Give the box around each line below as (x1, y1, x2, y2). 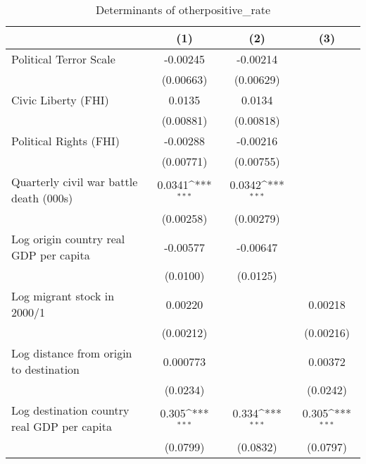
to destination (11, 361, 80, 377)
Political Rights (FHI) (11, 133, 120, 149)
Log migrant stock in (11, 288, 115, 304)
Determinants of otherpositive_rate (95, 1, 271, 18)
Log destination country (11, 402, 130, 418)
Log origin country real (11, 231, 125, 247)
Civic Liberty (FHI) (11, 92, 109, 108)
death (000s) (11, 190, 73, 206)
